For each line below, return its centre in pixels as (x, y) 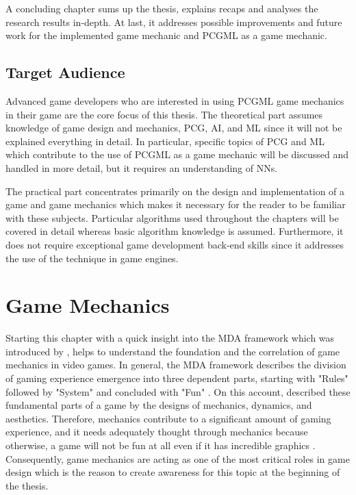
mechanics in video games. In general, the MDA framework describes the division (176, 365)
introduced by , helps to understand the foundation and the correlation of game (173, 351)
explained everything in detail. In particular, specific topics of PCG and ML (165, 141)
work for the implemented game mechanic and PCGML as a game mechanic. (166, 35)
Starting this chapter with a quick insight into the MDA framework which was (170, 338)
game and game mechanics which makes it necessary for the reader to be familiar (176, 204)
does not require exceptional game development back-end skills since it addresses (175, 244)
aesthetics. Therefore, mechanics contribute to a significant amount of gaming (168, 418)
